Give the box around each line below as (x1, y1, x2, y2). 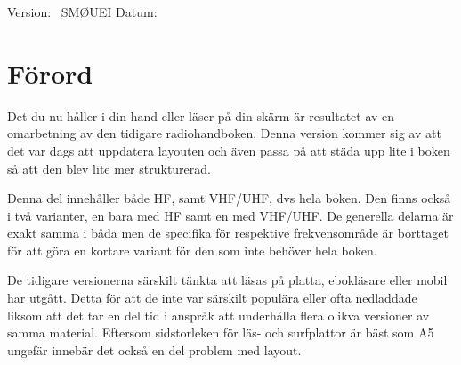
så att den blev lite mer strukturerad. (7, 158, 211, 177)
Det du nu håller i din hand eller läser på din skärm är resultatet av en (7, 106, 395, 125)
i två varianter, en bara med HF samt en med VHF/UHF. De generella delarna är (7, 206, 454, 224)
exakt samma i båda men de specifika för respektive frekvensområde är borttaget (7, 223, 449, 242)
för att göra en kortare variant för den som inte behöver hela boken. (7, 240, 377, 259)
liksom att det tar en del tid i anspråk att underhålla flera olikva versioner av (7, 305, 430, 324)
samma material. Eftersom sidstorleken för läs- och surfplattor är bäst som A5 (7, 323, 434, 342)
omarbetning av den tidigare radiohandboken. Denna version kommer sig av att (7, 124, 441, 142)
